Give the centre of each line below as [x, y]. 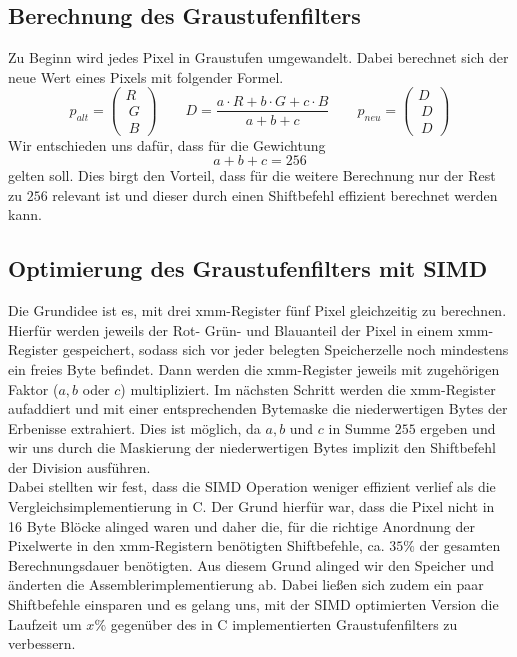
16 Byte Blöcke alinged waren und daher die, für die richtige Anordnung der [241, 525]
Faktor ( [33, 388]
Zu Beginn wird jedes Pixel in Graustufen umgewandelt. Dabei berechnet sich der [258, 57]
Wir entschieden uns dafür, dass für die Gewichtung [167, 144]
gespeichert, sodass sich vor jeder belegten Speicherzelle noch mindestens [285, 349]
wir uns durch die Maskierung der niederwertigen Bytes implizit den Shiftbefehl [252, 447]
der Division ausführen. [79, 466]
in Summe [359, 427]
